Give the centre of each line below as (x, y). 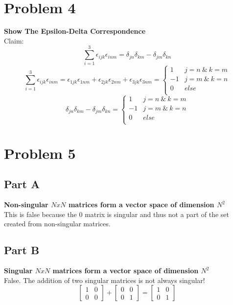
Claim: (14, 40)
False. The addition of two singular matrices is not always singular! (105, 280)
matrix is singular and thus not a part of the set (157, 214)
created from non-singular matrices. (57, 224)
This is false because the (40, 214)
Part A (22, 184)
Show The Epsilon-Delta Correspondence (75, 31)
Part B (22, 250)
